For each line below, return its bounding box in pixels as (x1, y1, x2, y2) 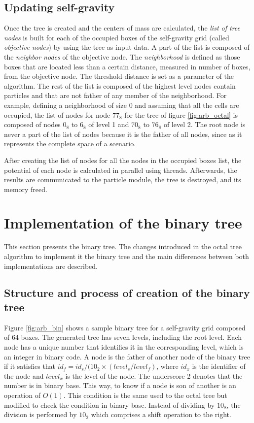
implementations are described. (4, 260, 98, 271)
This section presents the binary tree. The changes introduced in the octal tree (4, 241, 242, 252)
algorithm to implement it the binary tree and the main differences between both (4, 251, 249, 261)
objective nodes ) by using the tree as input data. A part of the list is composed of (4, 42, 250, 52)
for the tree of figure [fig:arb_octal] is (124, 109, 238, 120)
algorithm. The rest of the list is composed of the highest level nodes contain (4, 80, 236, 91)
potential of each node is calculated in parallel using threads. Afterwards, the (4, 164, 237, 175)
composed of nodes (4, 119, 61, 130)
